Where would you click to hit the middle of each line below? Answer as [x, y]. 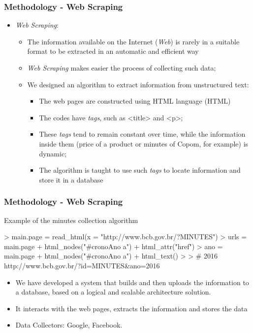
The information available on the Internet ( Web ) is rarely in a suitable [133, 41]
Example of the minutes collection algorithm [71, 220]
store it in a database [71, 179]
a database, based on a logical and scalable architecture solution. [113, 292]
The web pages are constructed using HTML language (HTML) [135, 101]
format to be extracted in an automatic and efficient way [113, 51]
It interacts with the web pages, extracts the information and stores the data [131, 308]
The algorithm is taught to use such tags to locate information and [140, 170]
